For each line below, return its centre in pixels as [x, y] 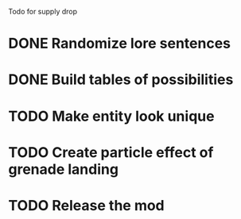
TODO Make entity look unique [111, 116]
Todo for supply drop [43, 12]
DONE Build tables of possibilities [121, 80]
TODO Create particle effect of [111, 152]
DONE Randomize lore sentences [119, 44]
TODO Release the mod [86, 205]
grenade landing [64, 169]
